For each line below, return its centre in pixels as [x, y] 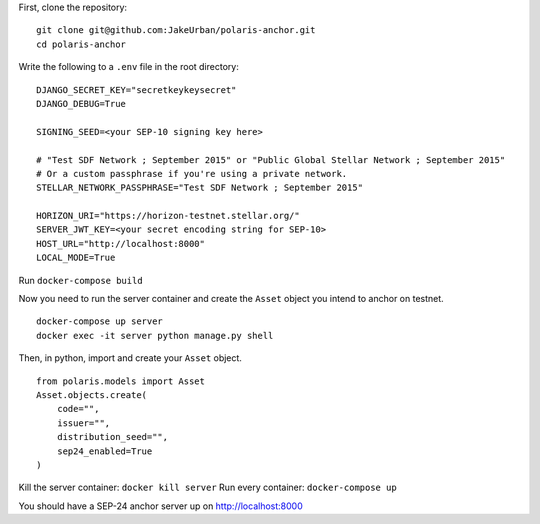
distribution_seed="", [112, 437]
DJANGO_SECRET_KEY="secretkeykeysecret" [136, 89]
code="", [78, 409]
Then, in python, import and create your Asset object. [130, 358]
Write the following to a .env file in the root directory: [128, 67]
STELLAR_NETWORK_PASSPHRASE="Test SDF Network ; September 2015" [200, 188]
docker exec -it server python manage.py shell [155, 335]
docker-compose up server [100, 321]
